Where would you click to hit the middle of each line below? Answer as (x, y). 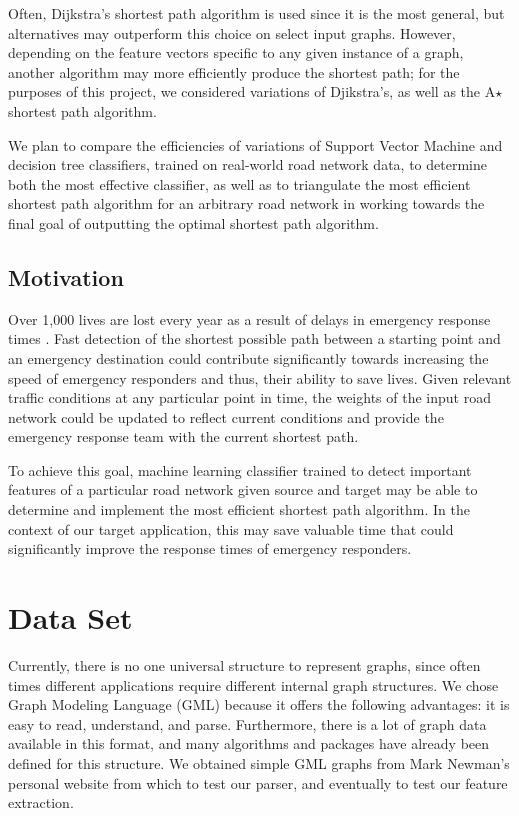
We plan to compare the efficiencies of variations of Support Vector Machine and (255, 144)
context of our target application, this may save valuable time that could (231, 528)
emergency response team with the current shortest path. (183, 436)
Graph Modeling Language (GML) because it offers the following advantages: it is (259, 704)
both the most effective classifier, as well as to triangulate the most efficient (239, 183)
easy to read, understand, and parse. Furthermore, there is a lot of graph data (247, 723)
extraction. (41, 802)
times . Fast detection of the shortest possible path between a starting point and (254, 338)
